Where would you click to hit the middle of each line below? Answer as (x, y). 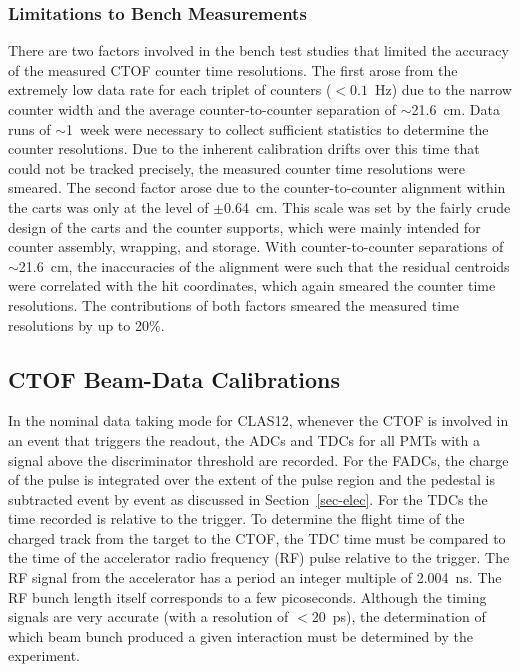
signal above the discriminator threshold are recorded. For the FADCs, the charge (258, 459)
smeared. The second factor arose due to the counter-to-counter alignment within (257, 187)
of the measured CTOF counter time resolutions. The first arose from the (233, 69)
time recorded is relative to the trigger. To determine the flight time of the (236, 518)
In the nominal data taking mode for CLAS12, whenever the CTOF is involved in (258, 420)
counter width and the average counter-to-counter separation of (202, 109)
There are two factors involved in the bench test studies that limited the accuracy (258, 50)
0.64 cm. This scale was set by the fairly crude (367, 206)
